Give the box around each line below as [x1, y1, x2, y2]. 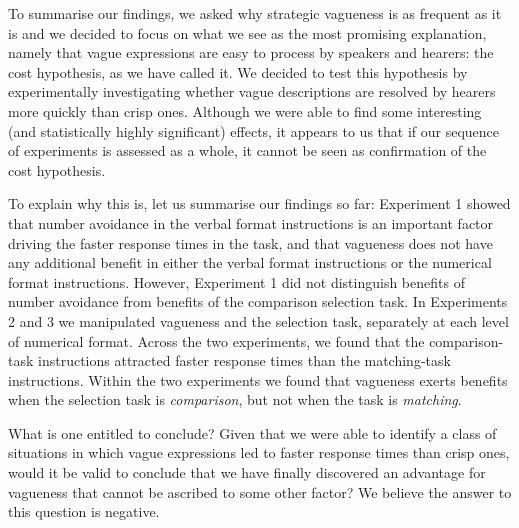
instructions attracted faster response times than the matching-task [38, 350, 451, 371]
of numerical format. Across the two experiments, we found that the [8, 330, 425, 351]
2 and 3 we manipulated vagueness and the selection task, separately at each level [8, 310, 509, 331]
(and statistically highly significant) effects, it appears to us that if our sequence [8, 120, 500, 141]
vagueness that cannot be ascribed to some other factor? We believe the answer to [8, 481, 512, 502]
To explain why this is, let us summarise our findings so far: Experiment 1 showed [8, 193, 511, 214]
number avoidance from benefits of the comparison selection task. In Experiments [8, 291, 508, 312]
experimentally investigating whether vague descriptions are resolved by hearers [8, 81, 496, 102]
